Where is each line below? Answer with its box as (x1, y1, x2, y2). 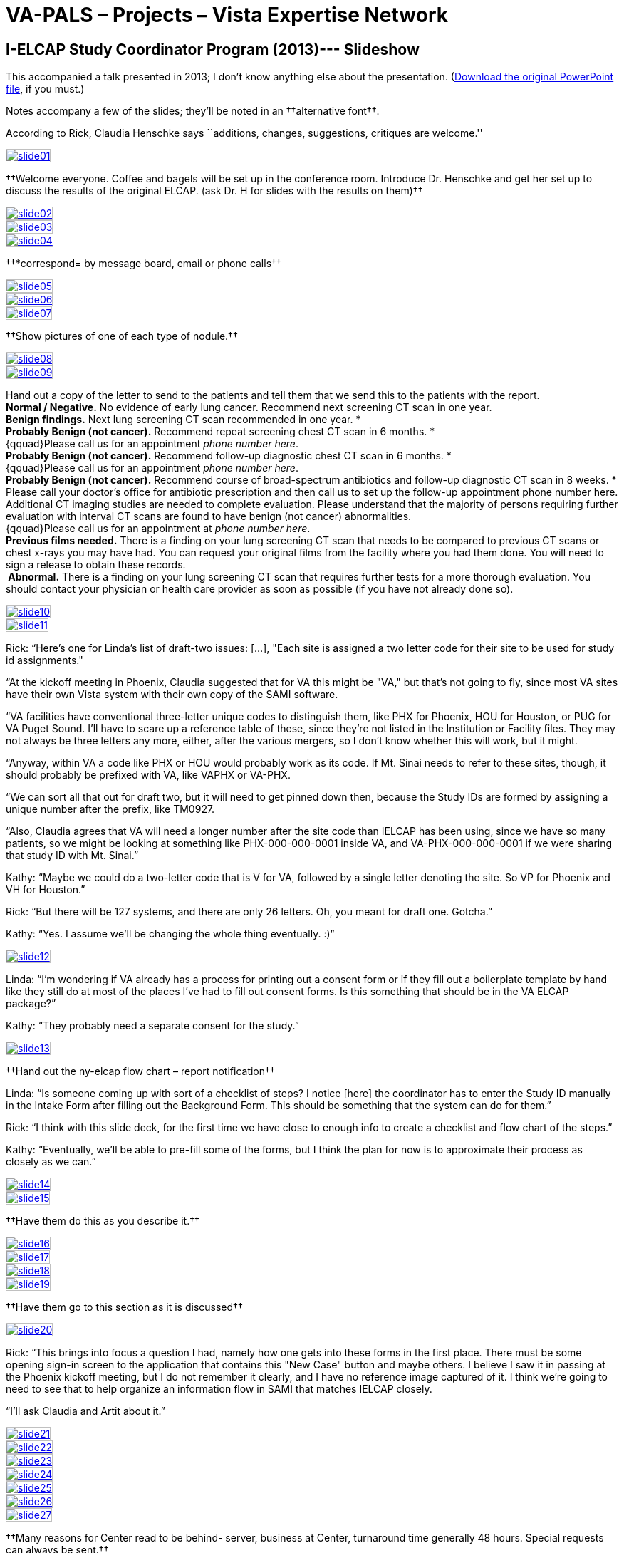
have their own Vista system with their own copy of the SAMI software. (6, 688, 338, 701)
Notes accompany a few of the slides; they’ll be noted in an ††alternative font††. (6, 105, 380, 118)
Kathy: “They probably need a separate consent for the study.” (6, 1019, 299, 1032)
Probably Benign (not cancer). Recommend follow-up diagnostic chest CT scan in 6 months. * (6, 450, 452, 462)
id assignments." (6, 654, 83, 667)
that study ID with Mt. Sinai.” (6, 849, 139, 862)
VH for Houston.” (6, 883, 85, 896)
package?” (6, 997, 56, 1010)
